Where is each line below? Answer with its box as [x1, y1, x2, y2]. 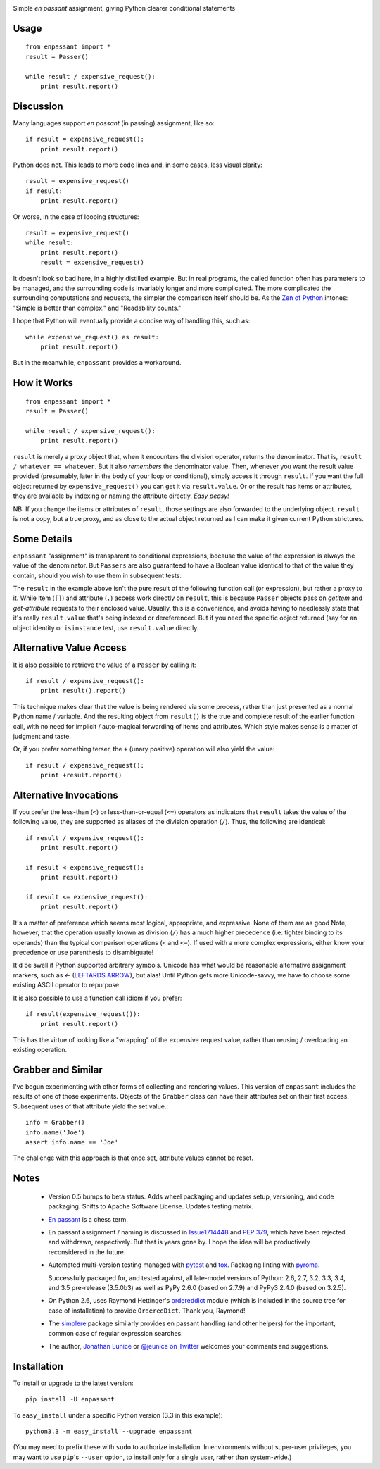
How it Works [13, 377, 73, 389]
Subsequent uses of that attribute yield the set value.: [13, 1102, 169, 1111]
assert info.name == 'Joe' [25, 1138, 119, 1146]
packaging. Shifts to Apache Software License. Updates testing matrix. [48, 1202, 253, 1211]
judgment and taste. [13, 732, 72, 740]
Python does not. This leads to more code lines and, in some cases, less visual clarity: [13, 161, 263, 169]
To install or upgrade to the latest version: [13, 1379, 134, 1387]
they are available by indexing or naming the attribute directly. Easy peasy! [13, 492, 230, 500]
